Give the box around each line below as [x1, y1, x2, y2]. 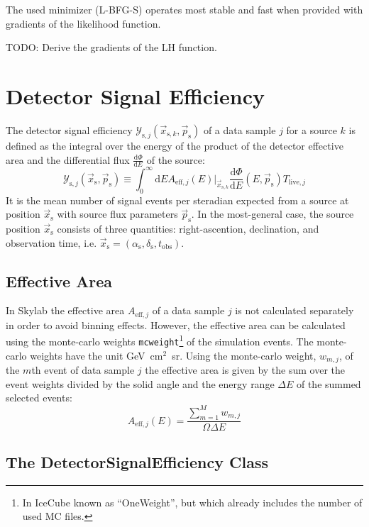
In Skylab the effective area [6, 303, 125, 318]
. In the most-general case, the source [191, 206, 354, 221]
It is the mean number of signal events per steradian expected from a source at [6, 192, 349, 207]
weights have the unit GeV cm [30, 348, 163, 362]
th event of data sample [31, 362, 135, 377]
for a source [286, 122, 337, 137]
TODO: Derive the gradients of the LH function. [6, 40, 217, 55]
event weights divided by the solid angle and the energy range [6, 376, 275, 391]
